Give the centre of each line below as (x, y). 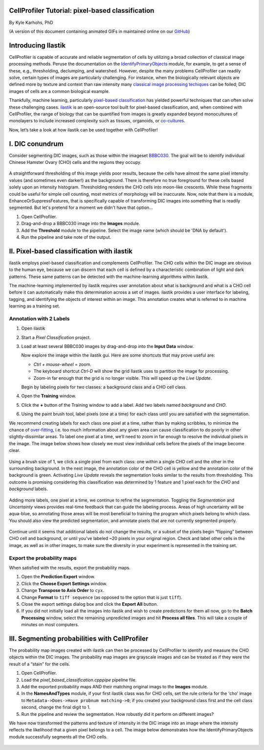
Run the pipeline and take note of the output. (66, 237)
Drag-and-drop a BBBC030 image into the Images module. (81, 224)
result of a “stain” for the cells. (40, 664)
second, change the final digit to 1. (56, 707)
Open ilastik (33, 328)
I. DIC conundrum (36, 144)
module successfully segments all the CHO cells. (58, 737)
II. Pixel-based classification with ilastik (71, 251)
